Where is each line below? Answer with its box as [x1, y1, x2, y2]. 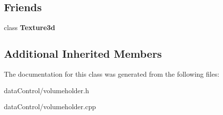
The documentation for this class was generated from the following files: [4, 69, 220, 79]
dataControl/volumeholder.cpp [4, 101, 96, 112]
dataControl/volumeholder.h [4, 85, 89, 95]
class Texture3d [4, 22, 55, 33]
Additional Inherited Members [4, 46, 162, 61]
